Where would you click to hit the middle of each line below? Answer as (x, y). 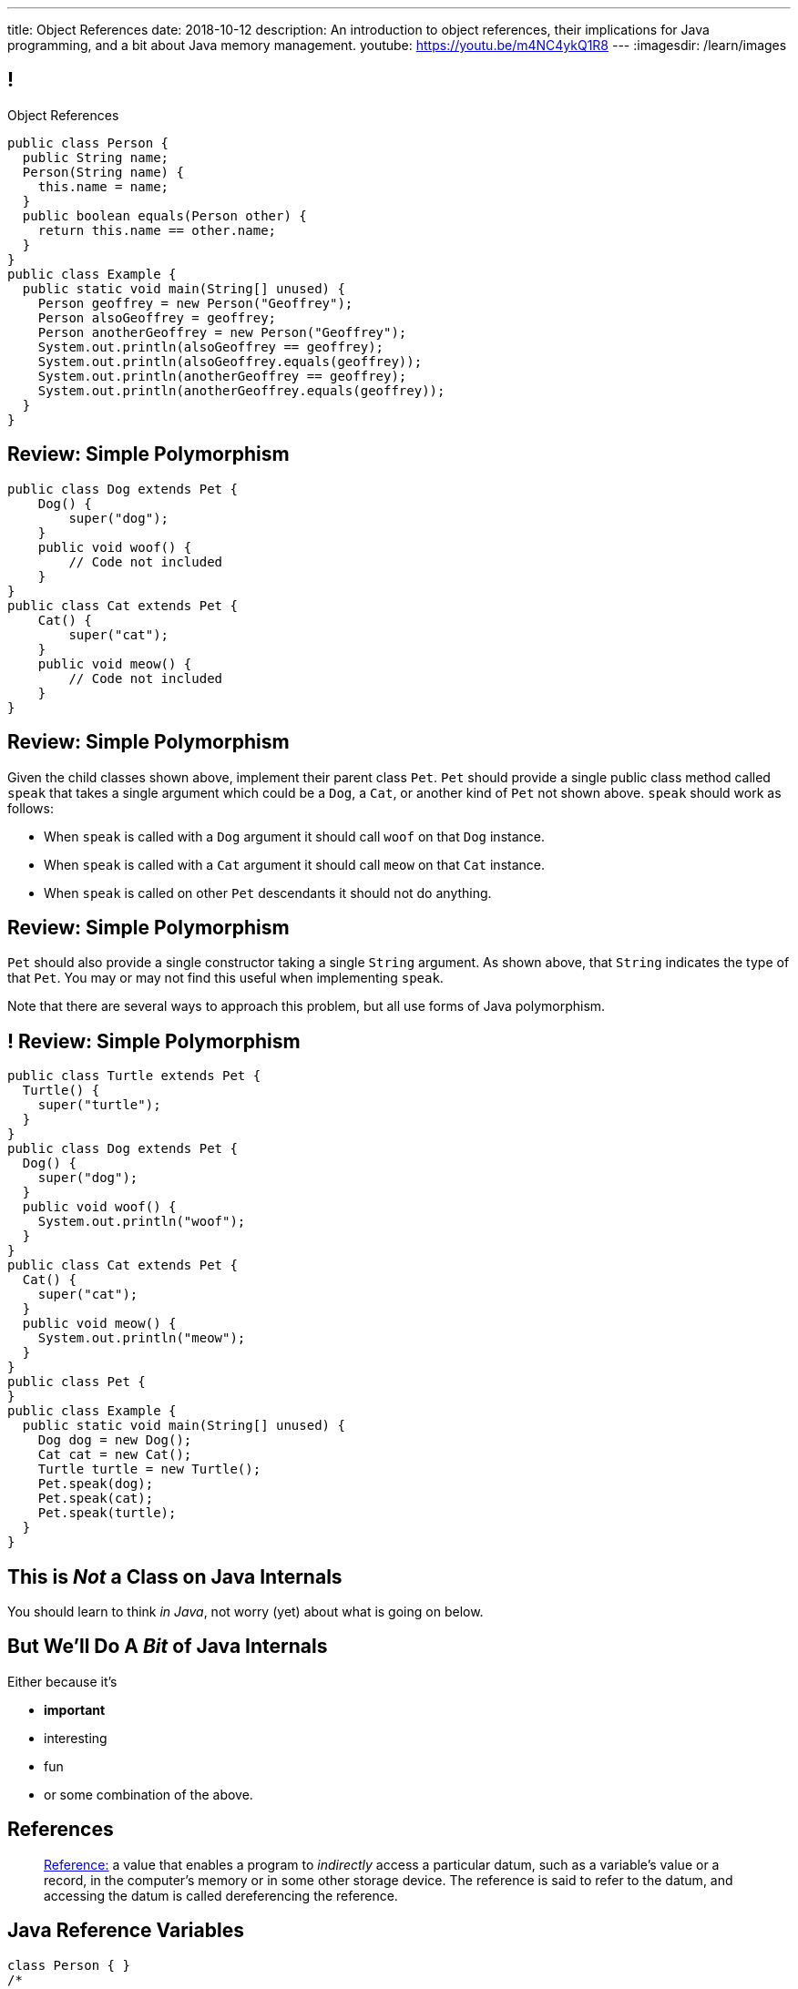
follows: (31, 808)
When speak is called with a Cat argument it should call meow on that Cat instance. (294, 864)
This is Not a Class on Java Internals (175, 1576)
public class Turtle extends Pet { (134, 1076)
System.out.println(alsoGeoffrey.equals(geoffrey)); (230, 361)
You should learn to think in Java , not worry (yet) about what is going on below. (246, 1612)
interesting (76, 1738)
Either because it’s (62, 1681)
